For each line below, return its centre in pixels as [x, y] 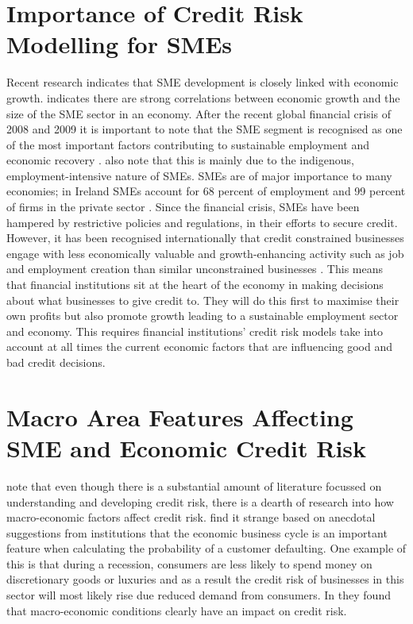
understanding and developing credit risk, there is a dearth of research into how [200, 501]
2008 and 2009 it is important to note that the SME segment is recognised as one [205, 129]
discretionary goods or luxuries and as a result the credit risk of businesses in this [205, 579]
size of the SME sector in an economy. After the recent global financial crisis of [199, 113]
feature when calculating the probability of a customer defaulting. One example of [206, 548]
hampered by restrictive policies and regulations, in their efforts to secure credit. [202, 222]
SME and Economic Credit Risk [187, 447]
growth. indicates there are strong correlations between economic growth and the [203, 97]
